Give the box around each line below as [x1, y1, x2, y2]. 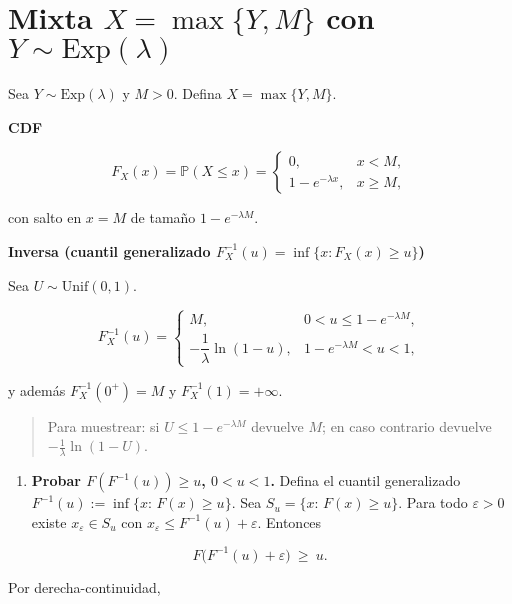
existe [31, 511, 67, 532]
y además [8, 379, 66, 400]
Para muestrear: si [47, 415, 160, 436]
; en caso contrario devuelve [322, 415, 492, 436]
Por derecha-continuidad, [8, 576, 161, 597]
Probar [31, 470, 81, 491]
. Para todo [398, 492, 468, 513]
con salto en [8, 207, 82, 228]
